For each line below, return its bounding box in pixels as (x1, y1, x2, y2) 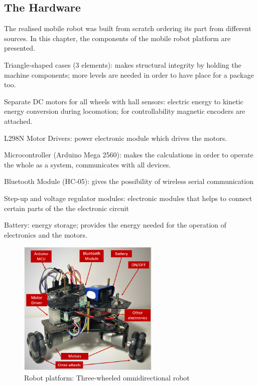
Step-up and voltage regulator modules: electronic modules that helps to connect (4, 192, 252, 203)
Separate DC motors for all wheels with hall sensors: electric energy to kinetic (4, 96, 243, 106)
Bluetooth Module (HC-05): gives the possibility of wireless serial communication (4, 176, 253, 186)
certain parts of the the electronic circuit (4, 203, 129, 213)
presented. (4, 43, 35, 53)
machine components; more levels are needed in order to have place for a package (4, 69, 254, 80)
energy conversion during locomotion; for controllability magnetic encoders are (4, 106, 245, 116)
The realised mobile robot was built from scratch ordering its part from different (4, 23, 251, 34)
